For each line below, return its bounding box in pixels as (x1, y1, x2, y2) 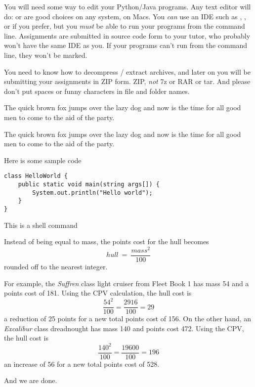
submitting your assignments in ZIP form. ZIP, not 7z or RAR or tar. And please (4, 76, 251, 86)
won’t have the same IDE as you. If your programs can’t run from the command (4, 40, 247, 50)
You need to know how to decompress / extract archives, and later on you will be (4, 66, 251, 77)
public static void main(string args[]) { (18, 180, 160, 188)
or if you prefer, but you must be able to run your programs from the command (4, 21, 245, 31)
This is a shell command (4, 219, 78, 230)
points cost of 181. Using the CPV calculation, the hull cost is (4, 288, 192, 298)
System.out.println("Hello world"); (32, 189, 153, 196)
